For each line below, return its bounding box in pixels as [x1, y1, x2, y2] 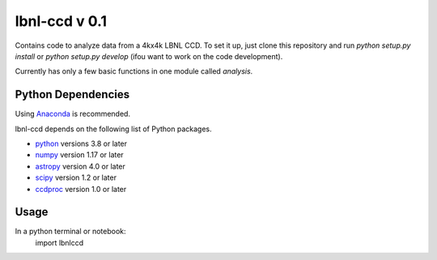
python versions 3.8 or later [35, 139, 128, 149]
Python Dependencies [15, 87, 129, 101]
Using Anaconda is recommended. [15, 109, 131, 119]
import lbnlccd [35, 237, 84, 247]
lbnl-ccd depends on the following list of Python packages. [15, 124, 212, 134]
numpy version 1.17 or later [35, 150, 125, 160]
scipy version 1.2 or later [35, 173, 117, 182]
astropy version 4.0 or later [35, 161, 125, 171]
